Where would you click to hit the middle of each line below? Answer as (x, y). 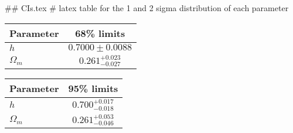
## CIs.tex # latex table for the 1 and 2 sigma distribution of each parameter (147, 8)
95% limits (93, 88)
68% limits (100, 33)
